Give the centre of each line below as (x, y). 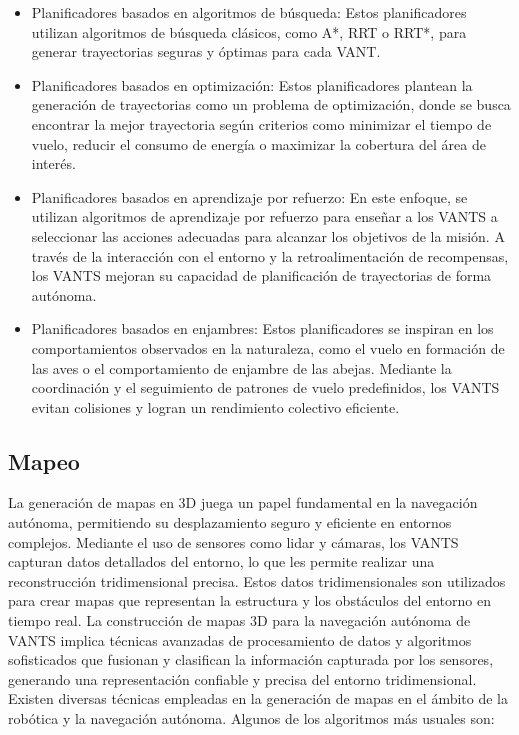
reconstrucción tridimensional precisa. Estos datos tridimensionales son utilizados (257, 580)
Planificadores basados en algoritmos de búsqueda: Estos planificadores (249, 12)
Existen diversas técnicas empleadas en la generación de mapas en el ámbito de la (258, 698)
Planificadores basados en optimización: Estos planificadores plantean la (252, 84)
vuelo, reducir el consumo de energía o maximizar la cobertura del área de (258, 143)
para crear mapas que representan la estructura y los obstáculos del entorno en (249, 600)
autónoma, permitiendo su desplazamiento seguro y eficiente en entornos (230, 522)
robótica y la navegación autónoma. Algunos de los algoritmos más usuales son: (251, 718)
